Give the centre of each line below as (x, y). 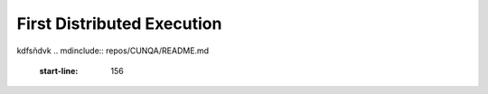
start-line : (59, 70)
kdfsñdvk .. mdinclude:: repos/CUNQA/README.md (113, 51)
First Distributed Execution (119, 23)
